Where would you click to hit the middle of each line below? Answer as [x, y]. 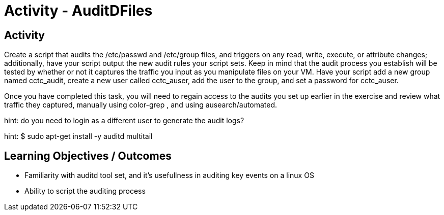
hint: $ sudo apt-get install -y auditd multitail [78, 136]
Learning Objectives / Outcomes [88, 156]
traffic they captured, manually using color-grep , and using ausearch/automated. [141, 105]
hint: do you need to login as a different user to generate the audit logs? [124, 121]
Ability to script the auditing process [85, 191]
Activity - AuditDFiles [78, 11]
